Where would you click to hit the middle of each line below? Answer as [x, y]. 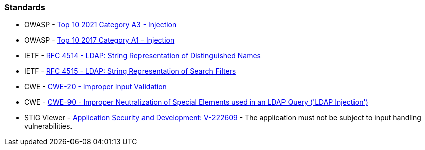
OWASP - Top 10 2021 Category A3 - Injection [100, 25]
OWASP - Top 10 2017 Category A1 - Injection [99, 40]
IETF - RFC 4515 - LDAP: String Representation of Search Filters [130, 71]
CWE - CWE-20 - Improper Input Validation [95, 87]
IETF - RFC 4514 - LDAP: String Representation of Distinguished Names [143, 56]
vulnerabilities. [48, 126]
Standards [25, 7]
